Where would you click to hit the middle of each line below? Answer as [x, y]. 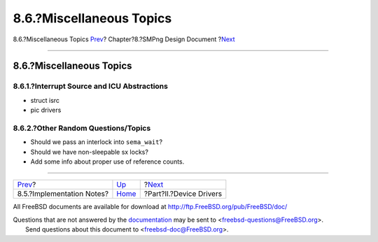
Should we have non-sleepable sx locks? [89, 152]
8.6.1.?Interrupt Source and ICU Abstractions [90, 86]
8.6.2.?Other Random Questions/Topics [82, 128]
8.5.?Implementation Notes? [63, 194]
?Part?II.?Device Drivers [183, 194]
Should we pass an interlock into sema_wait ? [97, 142]
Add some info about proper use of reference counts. [107, 162]
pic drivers [46, 110]
